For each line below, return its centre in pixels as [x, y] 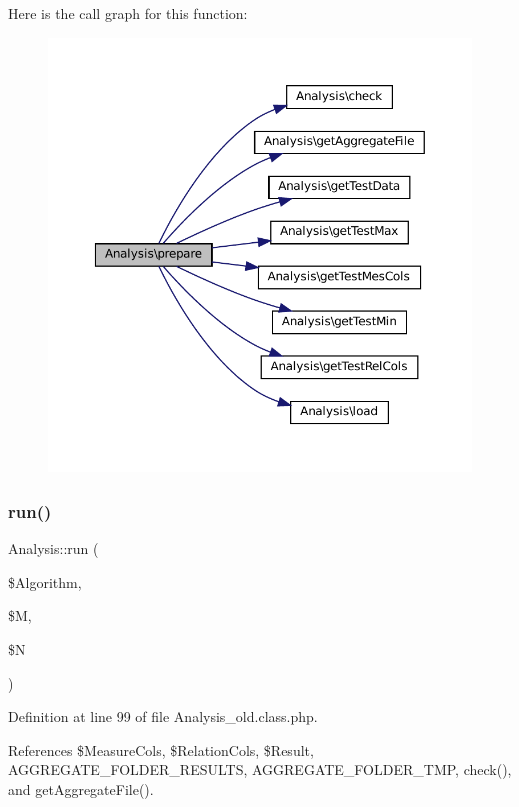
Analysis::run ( [53, 548]
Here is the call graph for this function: [128, 13]
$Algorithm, [45, 581]
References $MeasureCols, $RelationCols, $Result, [161, 749]
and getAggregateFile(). [81, 788]
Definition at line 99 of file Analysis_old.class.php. [163, 716]
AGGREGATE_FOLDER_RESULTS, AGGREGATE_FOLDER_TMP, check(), [260, 769]
